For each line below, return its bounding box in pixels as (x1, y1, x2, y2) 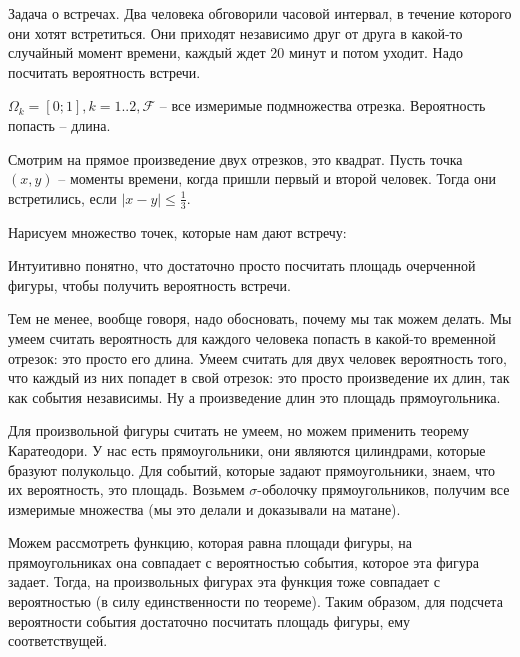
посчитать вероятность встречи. (8, 61, 201, 82)
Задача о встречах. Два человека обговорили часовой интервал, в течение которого (8, 3, 512, 23)
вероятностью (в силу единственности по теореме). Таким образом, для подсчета (8, 591, 503, 612)
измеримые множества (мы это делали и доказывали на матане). (8, 498, 401, 519)
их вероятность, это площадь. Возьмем (8, 479, 245, 500)
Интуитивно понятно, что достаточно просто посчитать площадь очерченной (8, 255, 476, 276)
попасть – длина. (8, 114, 111, 135)
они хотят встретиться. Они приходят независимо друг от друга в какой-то (8, 22, 463, 43)
